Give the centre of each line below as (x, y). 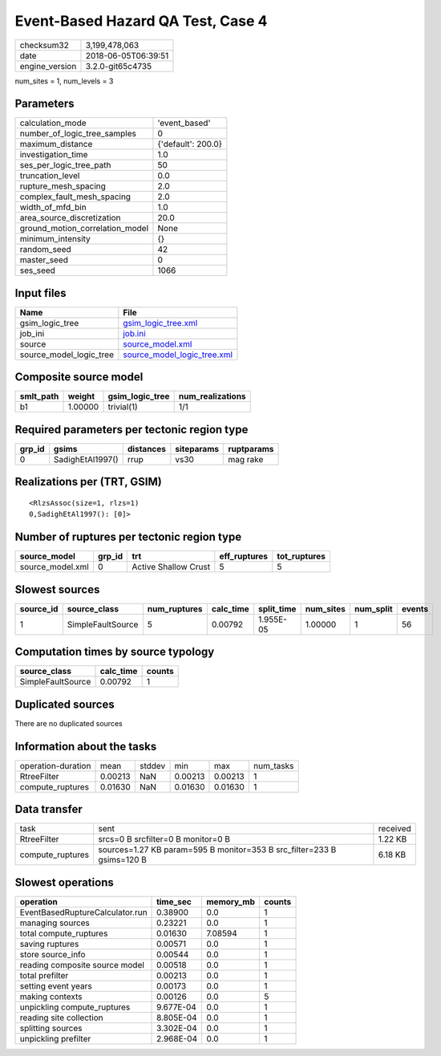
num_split (373, 608)
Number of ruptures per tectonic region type (128, 537)
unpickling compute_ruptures (75, 1007)
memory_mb (231, 901)
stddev (152, 766)
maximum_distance (56, 144)
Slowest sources (57, 589)
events (415, 608)
